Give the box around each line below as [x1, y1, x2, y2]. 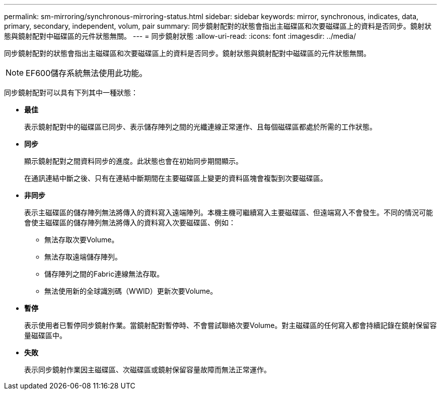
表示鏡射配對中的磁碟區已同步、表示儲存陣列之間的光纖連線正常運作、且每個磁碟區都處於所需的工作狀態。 [24, 122, 377, 131]
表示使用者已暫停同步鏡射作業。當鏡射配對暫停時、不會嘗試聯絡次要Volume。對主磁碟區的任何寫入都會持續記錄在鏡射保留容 [24, 321, 437, 330]
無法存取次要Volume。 [44, 235, 119, 244]
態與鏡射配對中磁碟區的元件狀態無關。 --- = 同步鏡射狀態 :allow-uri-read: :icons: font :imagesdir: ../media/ [4, 32, 356, 40]
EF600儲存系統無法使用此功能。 [26, 68, 148, 78]
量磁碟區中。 [24, 331, 66, 340]
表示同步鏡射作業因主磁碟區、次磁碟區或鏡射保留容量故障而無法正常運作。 [24, 365, 271, 374]
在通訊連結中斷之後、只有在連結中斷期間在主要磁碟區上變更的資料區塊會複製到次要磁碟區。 [24, 174, 327, 182]
